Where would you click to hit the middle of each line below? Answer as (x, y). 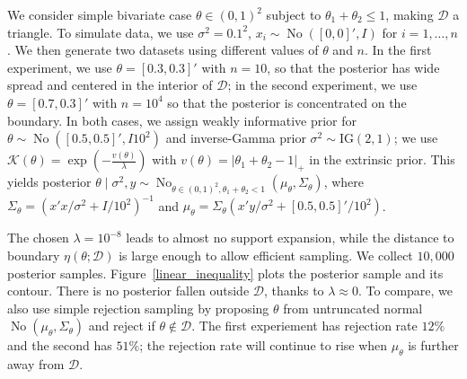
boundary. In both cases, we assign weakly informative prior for (182, 120)
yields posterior (49, 182)
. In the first (398, 50)
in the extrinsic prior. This (382, 159)
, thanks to (294, 291)
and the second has (60, 345)
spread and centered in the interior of (110, 85)
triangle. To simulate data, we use (101, 32)
